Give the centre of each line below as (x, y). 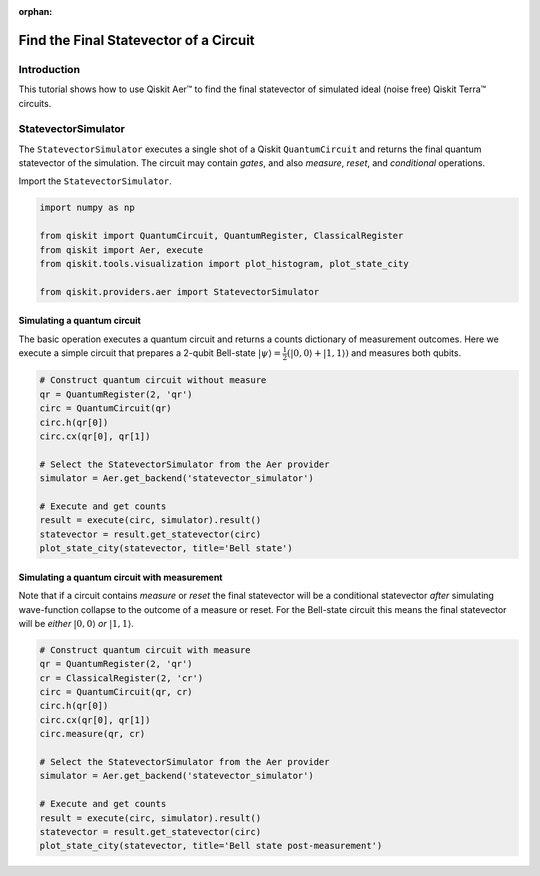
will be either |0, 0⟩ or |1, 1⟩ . (76, 623)
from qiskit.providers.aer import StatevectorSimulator (179, 291)
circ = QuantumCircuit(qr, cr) (116, 692)
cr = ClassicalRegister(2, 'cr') (121, 678)
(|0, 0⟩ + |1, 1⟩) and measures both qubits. (374, 353)
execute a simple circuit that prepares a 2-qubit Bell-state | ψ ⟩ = (150, 353)
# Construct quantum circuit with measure (145, 649)
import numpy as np (87, 208)
